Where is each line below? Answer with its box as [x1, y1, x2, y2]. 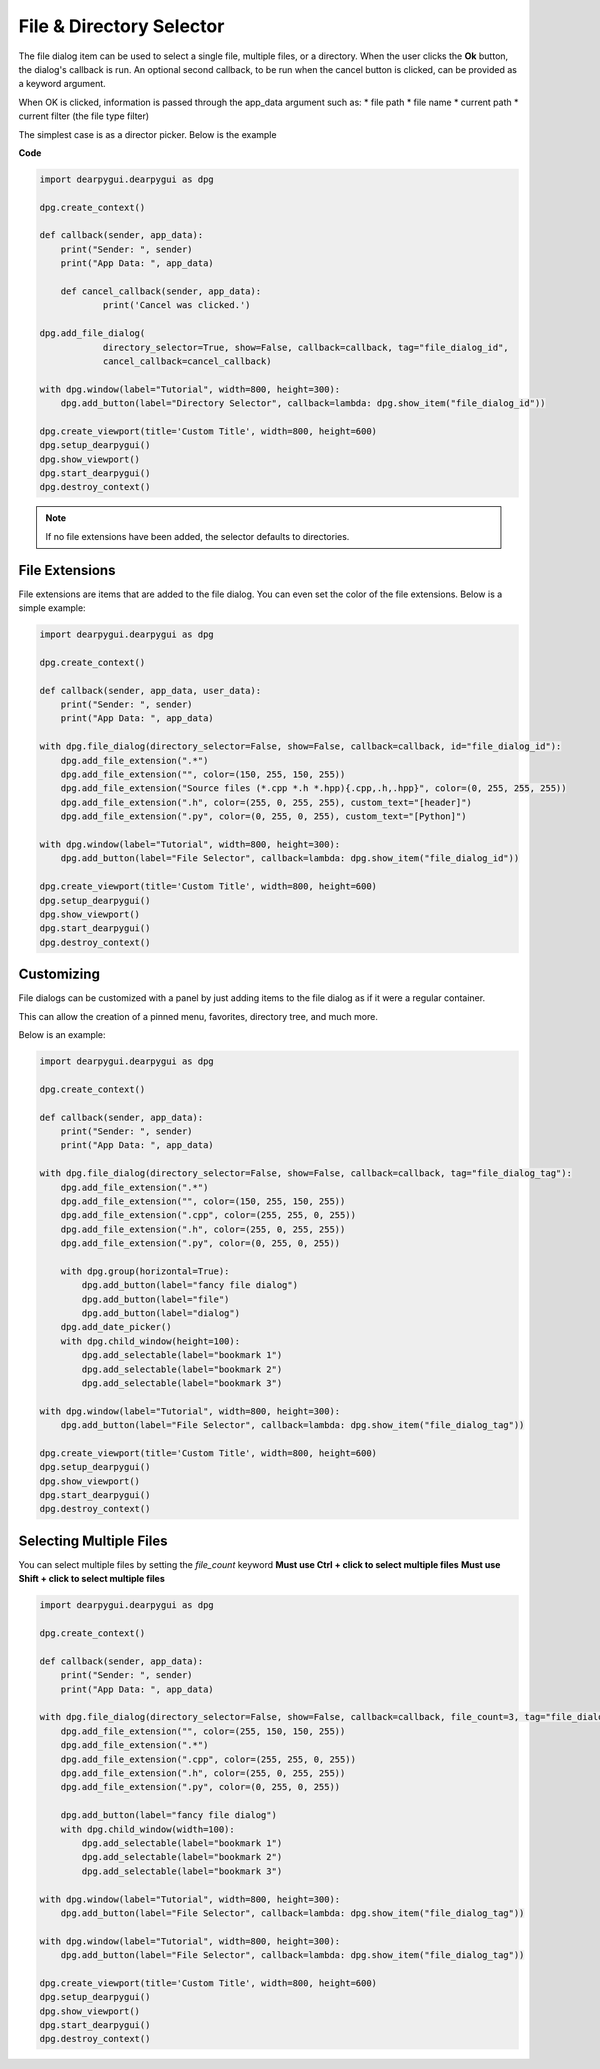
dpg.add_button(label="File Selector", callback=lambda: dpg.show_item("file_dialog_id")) [60, 853, 520, 864]
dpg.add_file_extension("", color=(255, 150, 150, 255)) [60, 1725, 346, 1737]
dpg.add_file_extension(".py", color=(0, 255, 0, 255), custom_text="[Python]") [60, 811, 467, 822]
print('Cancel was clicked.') [102, 300, 251, 311]
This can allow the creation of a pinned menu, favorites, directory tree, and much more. [18, 1010, 379, 1022]
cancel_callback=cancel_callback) [102, 355, 272, 367]
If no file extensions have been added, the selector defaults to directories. [45, 530, 350, 542]
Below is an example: [18, 1029, 106, 1040]
